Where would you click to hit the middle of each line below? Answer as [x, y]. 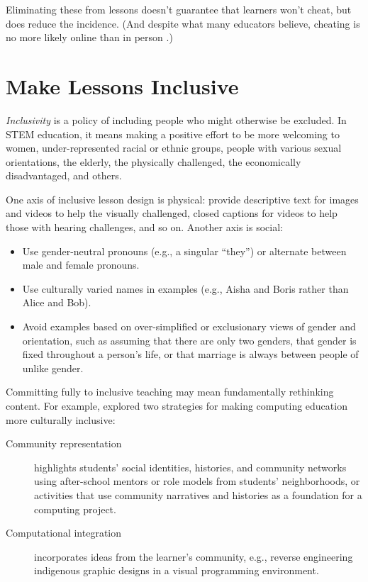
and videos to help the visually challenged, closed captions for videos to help [172, 213]
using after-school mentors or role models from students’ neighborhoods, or [197, 481]
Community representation [64, 443]
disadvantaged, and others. [64, 175]
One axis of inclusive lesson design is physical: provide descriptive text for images [182, 199]
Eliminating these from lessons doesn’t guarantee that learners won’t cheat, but [179, 9]
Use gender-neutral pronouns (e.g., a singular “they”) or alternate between [184, 251]
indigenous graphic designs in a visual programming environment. [177, 570]
